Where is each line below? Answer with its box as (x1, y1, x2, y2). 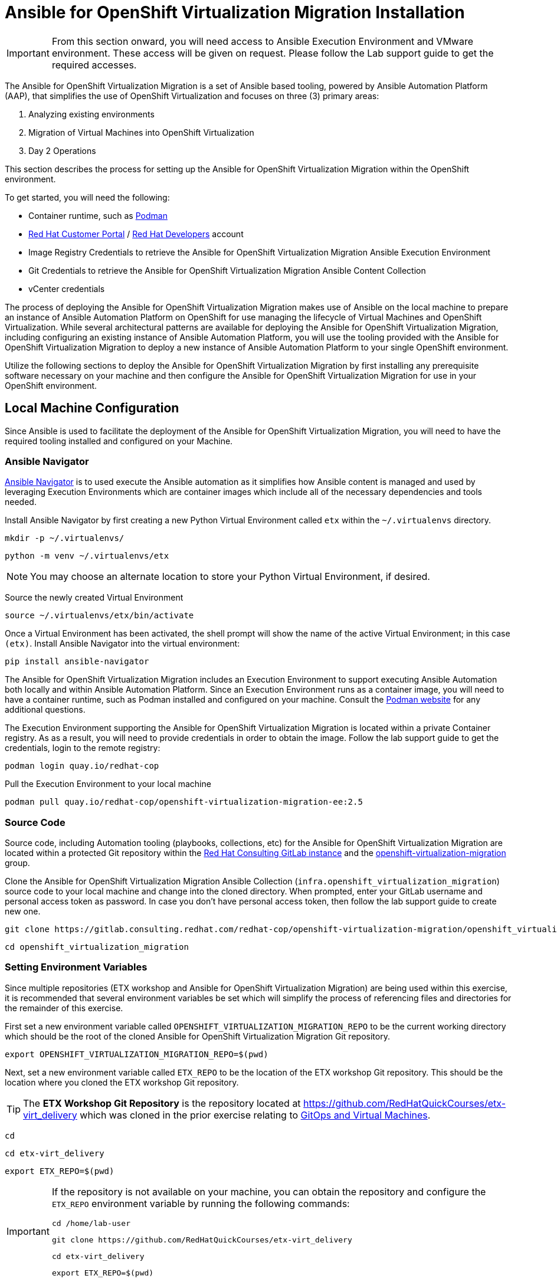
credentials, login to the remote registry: (5, 743, 160, 753)
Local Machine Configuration (5, 401, 179, 416)
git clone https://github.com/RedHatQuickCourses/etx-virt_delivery (51, 1235, 352, 1244)
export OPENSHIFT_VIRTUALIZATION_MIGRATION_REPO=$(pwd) (5, 1049, 268, 1059)
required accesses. (51, 58, 137, 71)
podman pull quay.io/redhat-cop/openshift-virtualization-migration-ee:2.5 (5, 797, 363, 807)
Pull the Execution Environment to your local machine (5, 779, 211, 789)
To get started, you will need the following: (5, 192, 170, 202)
